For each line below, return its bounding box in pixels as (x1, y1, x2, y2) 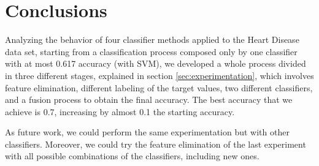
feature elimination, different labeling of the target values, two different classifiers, (5, 81, 313, 94)
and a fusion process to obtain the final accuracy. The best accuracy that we (5, 93, 293, 106)
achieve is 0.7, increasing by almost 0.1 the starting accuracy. (5, 105, 235, 118)
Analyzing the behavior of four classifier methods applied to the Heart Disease (5, 33, 299, 46)
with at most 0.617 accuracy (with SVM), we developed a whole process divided (5, 57, 306, 70)
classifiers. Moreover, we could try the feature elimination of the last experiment (5, 137, 306, 150)
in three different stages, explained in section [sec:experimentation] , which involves (5, 69, 314, 81)
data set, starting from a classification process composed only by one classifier (5, 45, 298, 58)
